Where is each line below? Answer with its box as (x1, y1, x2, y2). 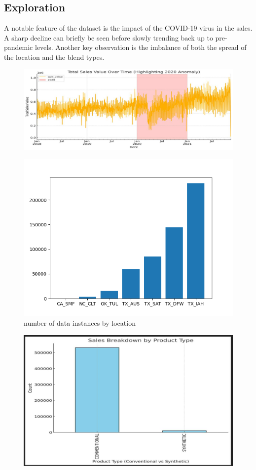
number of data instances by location (24, 317, 136, 328)
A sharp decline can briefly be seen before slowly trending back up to (4, 32, 213, 43)
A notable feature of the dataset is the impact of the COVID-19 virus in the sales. (4, 23, 253, 33)
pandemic (4, 42, 33, 52)
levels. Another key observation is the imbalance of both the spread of (35, 42, 247, 52)
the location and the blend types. (4, 51, 105, 62)
